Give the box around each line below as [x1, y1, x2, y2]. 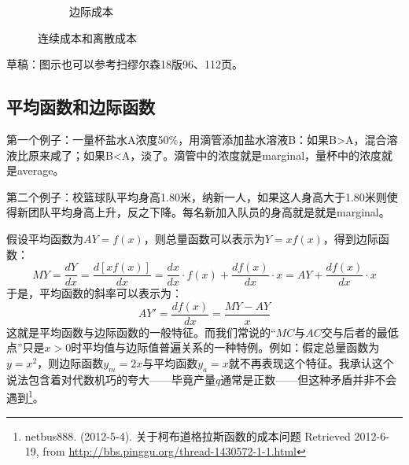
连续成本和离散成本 [38, 29, 137, 46]
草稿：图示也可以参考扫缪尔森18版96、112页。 [6, 56, 243, 72]
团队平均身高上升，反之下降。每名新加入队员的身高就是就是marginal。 [28, 204, 390, 220]
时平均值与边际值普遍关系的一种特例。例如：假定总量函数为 [71, 339, 380, 356]
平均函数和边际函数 [6, 94, 155, 119]
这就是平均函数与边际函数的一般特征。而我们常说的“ [6, 323, 276, 340]
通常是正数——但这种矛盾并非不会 [220, 371, 397, 387]
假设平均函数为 [6, 230, 83, 246]
